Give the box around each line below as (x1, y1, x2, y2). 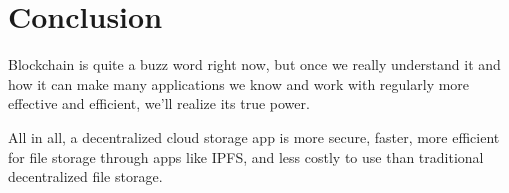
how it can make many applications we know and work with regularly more (8, 73, 470, 94)
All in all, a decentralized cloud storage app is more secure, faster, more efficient (8, 126, 500, 147)
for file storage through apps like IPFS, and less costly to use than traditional (8, 146, 484, 167)
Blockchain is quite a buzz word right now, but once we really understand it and (8, 54, 501, 75)
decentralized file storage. (8, 166, 163, 187)
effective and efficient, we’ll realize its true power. (8, 93, 310, 114)
